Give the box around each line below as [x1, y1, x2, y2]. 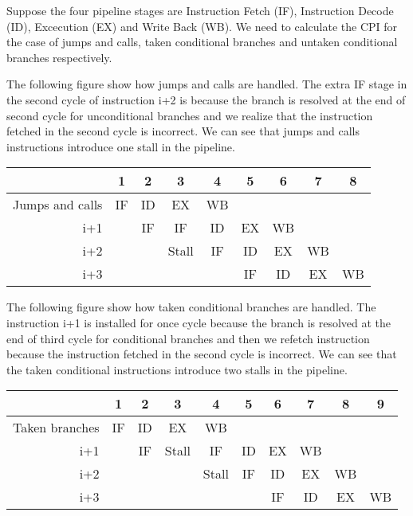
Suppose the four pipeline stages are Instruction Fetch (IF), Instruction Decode [6, 2, 394, 18]
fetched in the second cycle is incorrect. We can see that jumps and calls [6, 123, 360, 139]
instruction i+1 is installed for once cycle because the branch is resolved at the [6, 314, 391, 330]
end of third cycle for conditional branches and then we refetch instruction [6, 330, 370, 346]
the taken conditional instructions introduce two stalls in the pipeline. [6, 361, 348, 377]
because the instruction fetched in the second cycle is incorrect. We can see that [6, 346, 397, 362]
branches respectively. [6, 49, 112, 65]
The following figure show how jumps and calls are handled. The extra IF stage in [6, 76, 407, 92]
